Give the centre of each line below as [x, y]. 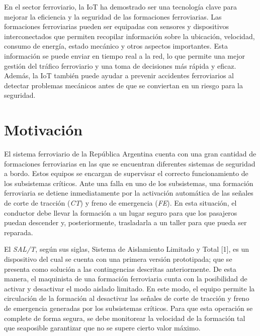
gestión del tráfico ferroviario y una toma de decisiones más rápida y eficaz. [120, 65]
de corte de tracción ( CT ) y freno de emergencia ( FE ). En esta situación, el [120, 203]
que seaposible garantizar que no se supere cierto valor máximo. [102, 328]
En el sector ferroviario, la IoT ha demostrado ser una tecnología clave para [121, 7]
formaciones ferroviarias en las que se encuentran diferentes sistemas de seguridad [130, 163]
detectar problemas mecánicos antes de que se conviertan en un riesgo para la [123, 85]
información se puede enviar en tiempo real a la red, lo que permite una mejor [125, 55]
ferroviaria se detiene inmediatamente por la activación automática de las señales [129, 193]
